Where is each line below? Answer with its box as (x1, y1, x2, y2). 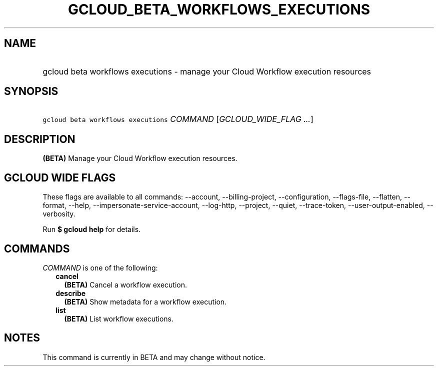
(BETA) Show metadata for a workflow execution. (64, 297, 227, 306)
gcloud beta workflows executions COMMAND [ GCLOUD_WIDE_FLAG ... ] (42, 114, 313, 124)
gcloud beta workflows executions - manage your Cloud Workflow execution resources (42, 66, 371, 76)
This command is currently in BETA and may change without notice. (42, 352, 265, 361)
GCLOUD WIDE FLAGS (4, 171, 116, 184)
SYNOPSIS (4, 85, 58, 98)
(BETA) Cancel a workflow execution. (64, 280, 187, 289)
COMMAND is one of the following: (42, 263, 158, 272)
